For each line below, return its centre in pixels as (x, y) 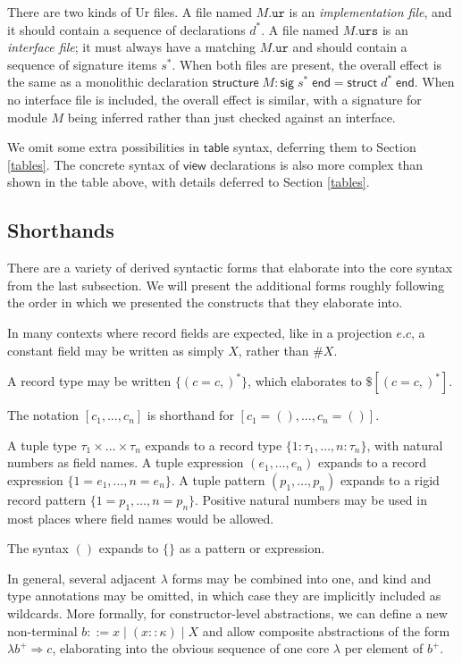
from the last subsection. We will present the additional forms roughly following (226, 285)
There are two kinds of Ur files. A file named (130, 12)
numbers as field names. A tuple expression (126, 462)
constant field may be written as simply (116, 350)
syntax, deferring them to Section (324, 147)
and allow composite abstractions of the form (326, 630)
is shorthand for (190, 415)
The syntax (38, 548)
